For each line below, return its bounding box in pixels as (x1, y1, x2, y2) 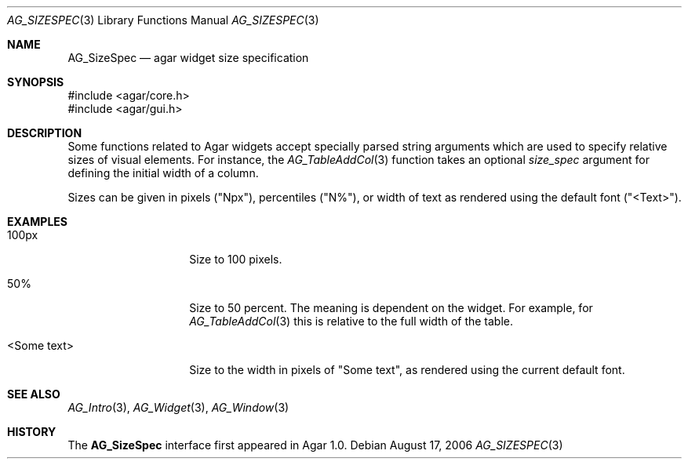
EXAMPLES (7, 215, 67, 228)
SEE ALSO (7, 387, 60, 401)
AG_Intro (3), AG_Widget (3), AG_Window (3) (67, 401, 289, 414)
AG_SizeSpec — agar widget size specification (67, 51, 309, 64)
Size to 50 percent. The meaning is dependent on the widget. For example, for (189, 301, 593, 314)
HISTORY (7, 425, 56, 438)
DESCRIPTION (7, 126, 82, 140)
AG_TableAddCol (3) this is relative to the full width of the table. (189, 314, 514, 328)
